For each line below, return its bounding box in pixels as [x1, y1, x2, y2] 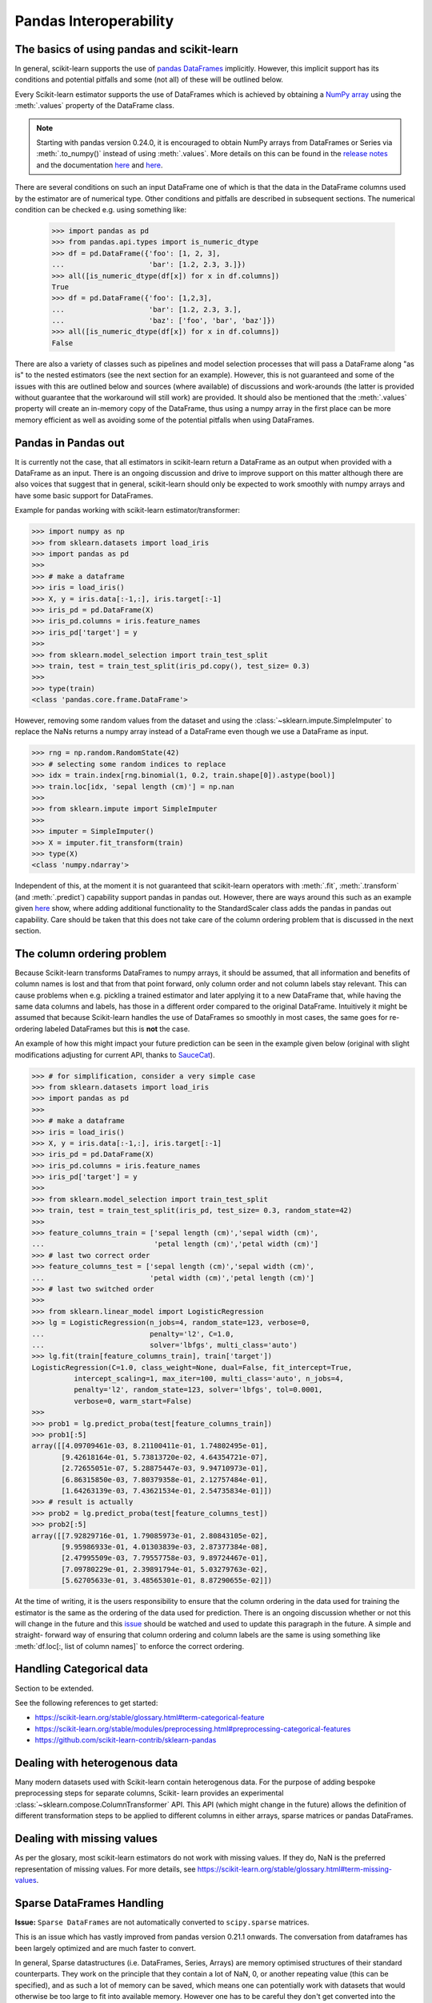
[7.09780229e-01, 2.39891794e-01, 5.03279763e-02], [61, 1565, 268, 1574]
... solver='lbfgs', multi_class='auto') [31, 1340, 298, 1349]
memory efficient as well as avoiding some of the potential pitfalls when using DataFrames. [14, 415, 315, 425]
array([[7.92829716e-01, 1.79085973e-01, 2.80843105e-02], [31, 1531, 268, 1540]
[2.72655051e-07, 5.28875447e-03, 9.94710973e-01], [61, 1464, 268, 1473]
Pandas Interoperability [14, 12, 174, 30]
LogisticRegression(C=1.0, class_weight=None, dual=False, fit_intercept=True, [31, 1363, 353, 1372]
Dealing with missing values [14, 1832, 158, 1846]
